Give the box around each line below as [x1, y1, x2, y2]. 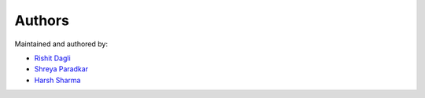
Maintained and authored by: [14, 39, 108, 49]
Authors [14, 12, 70, 29]
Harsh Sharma [34, 75, 81, 85]
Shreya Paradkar [34, 64, 89, 74]
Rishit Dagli [34, 53, 71, 63]
